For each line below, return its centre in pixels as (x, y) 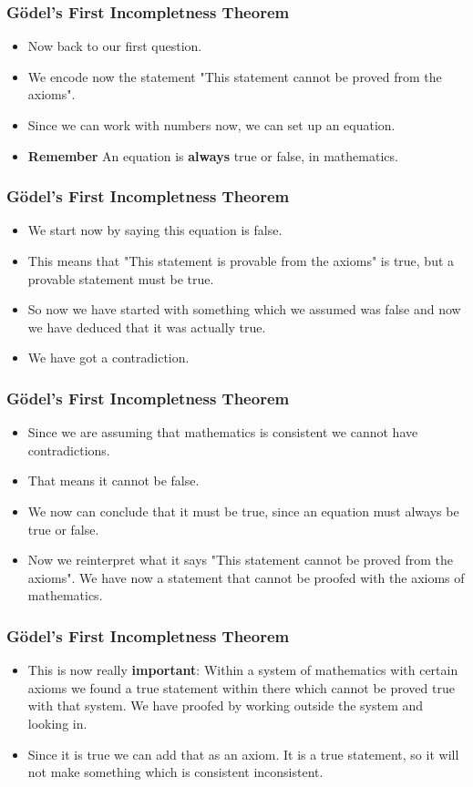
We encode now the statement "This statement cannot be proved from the (235, 76)
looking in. (57, 723)
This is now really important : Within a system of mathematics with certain (243, 670)
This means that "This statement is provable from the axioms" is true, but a (241, 261)
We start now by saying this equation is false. (155, 230)
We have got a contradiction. (108, 358)
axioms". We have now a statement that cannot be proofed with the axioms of (246, 577)
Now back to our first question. (115, 46)
